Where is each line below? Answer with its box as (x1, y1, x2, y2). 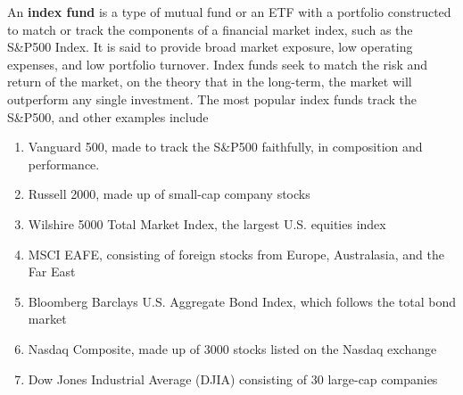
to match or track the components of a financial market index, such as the (7, 20, 413, 38)
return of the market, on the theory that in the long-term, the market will (7, 72, 412, 91)
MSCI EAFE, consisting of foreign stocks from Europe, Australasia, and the (28, 244, 444, 263)
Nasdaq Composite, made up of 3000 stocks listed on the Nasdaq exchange (28, 339, 437, 358)
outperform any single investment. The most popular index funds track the (7, 89, 417, 108)
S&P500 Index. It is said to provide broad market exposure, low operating (7, 37, 413, 56)
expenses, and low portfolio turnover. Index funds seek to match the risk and (7, 54, 428, 73)
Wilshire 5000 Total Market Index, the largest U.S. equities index (28, 214, 386, 233)
